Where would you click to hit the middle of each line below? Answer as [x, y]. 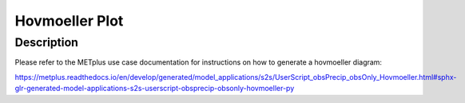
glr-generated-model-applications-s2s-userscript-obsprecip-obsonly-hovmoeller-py [155, 89]
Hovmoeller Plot [69, 21]
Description [47, 42]
